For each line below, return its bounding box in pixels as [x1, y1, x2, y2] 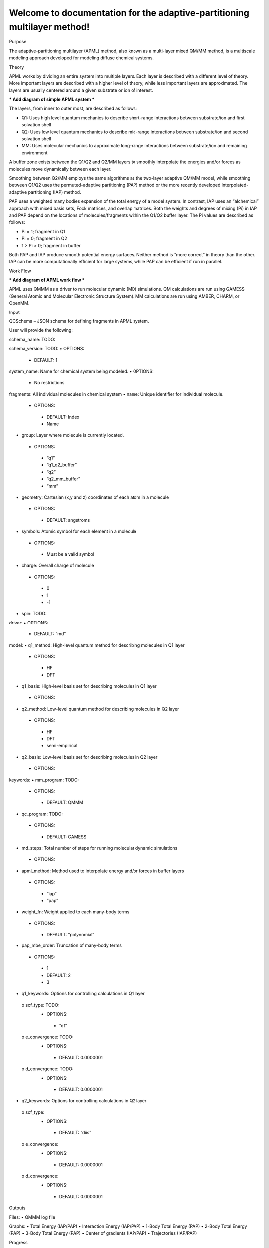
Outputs [9, 1205, 26, 1211]
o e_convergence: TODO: [21, 1034, 74, 1040]
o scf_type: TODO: [21, 1002, 60, 1008]
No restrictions [34, 380, 65, 386]
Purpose [9, 39, 27, 45]
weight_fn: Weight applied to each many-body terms [21, 909, 130, 915]
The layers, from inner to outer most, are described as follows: [9, 105, 137, 112]
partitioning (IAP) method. [28, 189, 82, 195]
